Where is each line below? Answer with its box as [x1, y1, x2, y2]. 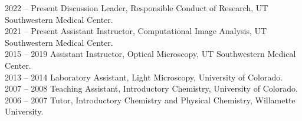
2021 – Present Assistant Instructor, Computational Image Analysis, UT [5, 25, 267, 37]
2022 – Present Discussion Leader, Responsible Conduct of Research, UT [5, 2, 268, 14]
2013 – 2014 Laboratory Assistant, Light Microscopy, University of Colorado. [5, 70, 283, 83]
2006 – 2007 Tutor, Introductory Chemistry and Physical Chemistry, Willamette [5, 93, 296, 106]
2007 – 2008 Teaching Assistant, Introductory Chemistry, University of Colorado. [5, 82, 298, 95]
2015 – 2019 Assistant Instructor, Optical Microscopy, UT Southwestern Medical [5, 48, 296, 60]
